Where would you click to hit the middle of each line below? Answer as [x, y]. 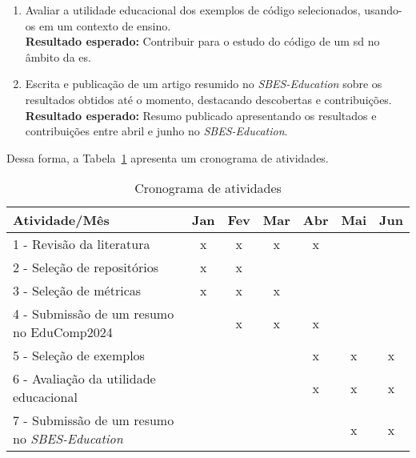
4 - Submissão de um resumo [94, 314]
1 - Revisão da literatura [82, 244]
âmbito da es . [58, 56]
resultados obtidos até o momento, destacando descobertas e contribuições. [208, 99]
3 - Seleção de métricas [77, 291]
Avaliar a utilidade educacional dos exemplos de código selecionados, [193, 10]
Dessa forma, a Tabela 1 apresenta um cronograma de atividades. [168, 157]
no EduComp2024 [63, 332]
